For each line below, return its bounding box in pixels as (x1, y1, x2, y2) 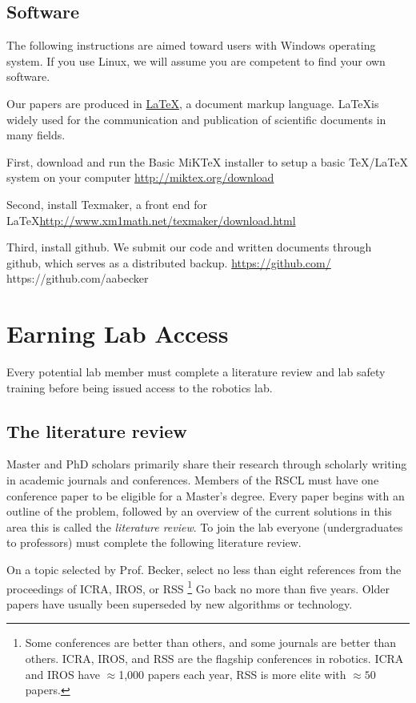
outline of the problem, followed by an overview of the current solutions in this (6, 503, 392, 520)
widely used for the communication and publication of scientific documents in (6, 110, 386, 127)
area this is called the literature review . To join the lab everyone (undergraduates (6, 518, 403, 535)
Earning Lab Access (6, 317, 229, 350)
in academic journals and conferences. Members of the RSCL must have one (6, 472, 379, 488)
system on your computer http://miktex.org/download (6, 169, 274, 186)
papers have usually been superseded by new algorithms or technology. (6, 595, 353, 612)
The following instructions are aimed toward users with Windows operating (6, 37, 376, 54)
